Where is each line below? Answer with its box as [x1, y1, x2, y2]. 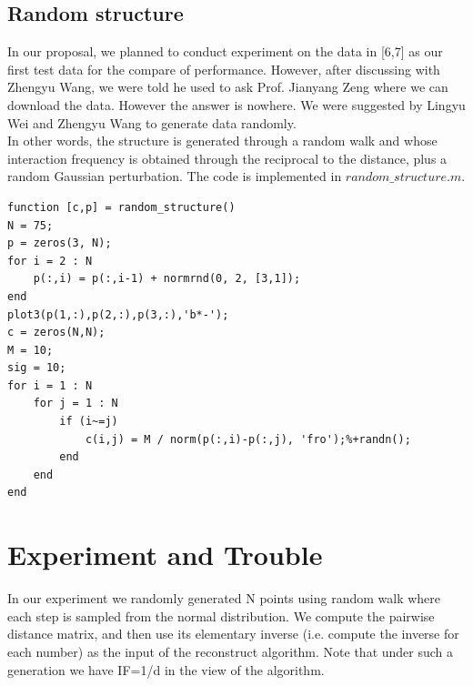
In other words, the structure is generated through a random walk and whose [7, 131, 438, 150]
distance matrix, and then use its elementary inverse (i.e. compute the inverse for [7, 624, 459, 643]
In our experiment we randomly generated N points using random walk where [7, 589, 440, 608]
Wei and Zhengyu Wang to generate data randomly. [7, 113, 297, 132]
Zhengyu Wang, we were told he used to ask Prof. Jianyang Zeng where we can [7, 77, 448, 96]
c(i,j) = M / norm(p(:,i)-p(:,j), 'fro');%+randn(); [85, 432, 411, 446]
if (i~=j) [59, 415, 118, 429]
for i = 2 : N [7, 254, 93, 267]
